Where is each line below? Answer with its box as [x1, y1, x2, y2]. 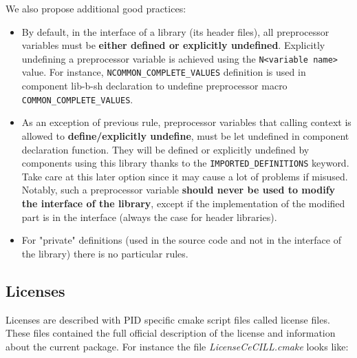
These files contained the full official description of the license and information [6, 326, 336, 340]
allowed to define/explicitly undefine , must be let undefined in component [21, 128, 349, 143]
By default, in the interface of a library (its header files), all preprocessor [21, 24, 329, 39]
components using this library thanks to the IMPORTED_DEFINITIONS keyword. [21, 156, 349, 170]
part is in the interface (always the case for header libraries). [21, 209, 277, 224]
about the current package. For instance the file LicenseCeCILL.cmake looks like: [6, 339, 349, 353]
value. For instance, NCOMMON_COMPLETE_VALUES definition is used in [21, 65, 306, 79]
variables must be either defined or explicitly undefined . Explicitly [21, 38, 325, 52]
